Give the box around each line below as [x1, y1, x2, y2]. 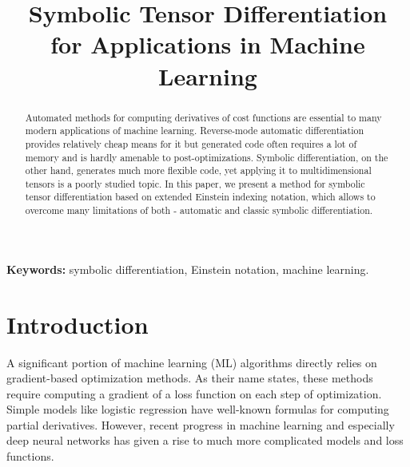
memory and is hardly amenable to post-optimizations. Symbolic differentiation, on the [25, 150, 388, 164]
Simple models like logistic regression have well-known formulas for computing [6, 401, 389, 418]
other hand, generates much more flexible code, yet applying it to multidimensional [25, 164, 372, 177]
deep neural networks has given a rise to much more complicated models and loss [6, 432, 404, 449]
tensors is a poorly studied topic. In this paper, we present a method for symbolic [25, 176, 365, 190]
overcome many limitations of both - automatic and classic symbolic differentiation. [25, 204, 373, 217]
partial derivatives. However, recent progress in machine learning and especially [6, 416, 395, 433]
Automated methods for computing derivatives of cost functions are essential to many [25, 110, 382, 124]
